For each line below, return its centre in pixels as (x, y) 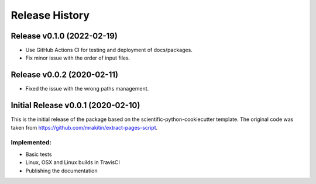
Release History (50, 15)
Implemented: (31, 143)
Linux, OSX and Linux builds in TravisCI (73, 162)
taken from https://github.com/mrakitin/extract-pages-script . (84, 127)
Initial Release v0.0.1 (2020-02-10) (75, 105)
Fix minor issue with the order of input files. (78, 58)
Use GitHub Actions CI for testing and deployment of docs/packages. (109, 50)
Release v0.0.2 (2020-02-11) (64, 75)
